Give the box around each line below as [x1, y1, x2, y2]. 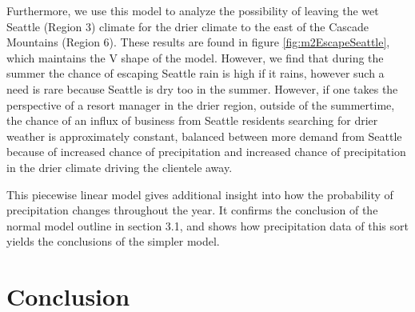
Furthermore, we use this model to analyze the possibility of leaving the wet [6, 2, 379, 18]
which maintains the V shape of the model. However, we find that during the [6, 49, 384, 66]
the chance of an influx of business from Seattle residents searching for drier [6, 112, 378, 129]
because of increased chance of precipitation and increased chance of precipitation [6, 143, 406, 160]
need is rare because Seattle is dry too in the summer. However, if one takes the [6, 80, 398, 97]
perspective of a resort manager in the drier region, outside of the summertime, [6, 96, 395, 113]
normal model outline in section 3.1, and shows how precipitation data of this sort [6, 217, 409, 234]
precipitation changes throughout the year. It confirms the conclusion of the [6, 202, 378, 218]
